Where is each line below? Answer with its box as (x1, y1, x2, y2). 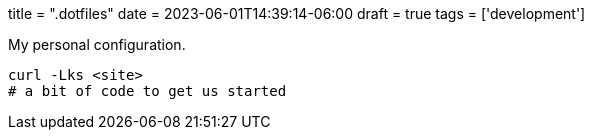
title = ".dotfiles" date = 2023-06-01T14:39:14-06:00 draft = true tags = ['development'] (8, 5, 586, 22)
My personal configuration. (8, 36, 186, 53)
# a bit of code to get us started (8, 83, 287, 99)
